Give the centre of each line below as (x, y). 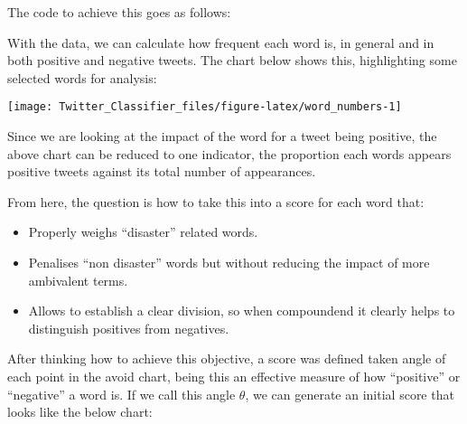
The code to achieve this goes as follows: (119, 12)
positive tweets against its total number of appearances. (162, 171)
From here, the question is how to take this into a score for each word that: (216, 201)
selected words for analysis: (82, 77)
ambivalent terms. (78, 280)
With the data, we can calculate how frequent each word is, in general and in (221, 42)
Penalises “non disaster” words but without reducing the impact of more (229, 262)
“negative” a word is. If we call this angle (121, 394)
